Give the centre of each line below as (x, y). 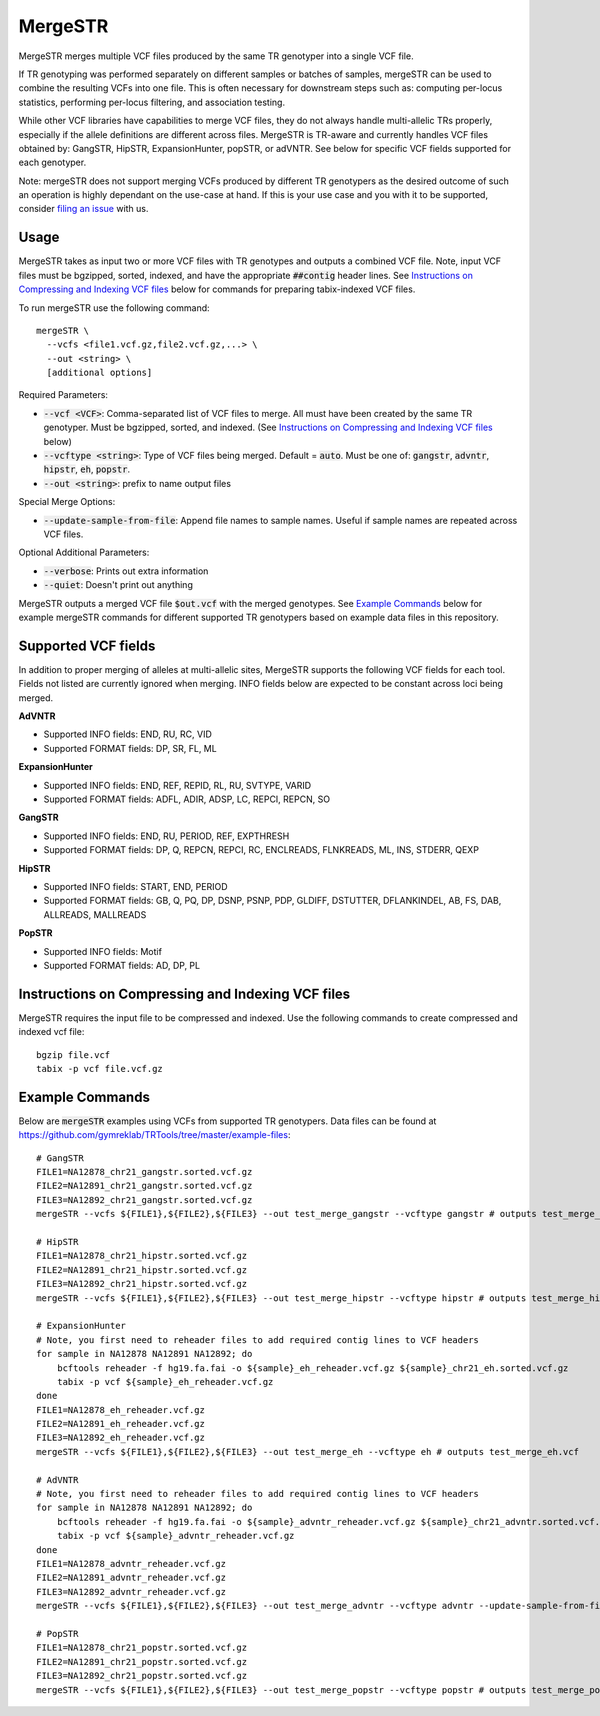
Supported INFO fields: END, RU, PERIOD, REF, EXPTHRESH (166, 836)
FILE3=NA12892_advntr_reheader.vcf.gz (131, 1591)
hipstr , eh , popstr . (87, 469)
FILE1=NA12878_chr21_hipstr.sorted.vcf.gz (142, 1256)
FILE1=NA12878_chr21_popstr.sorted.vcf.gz (142, 1648)
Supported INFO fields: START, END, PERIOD (135, 886)
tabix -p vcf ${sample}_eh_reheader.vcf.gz (165, 1381)
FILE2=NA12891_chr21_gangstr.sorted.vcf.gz (144, 1186)
